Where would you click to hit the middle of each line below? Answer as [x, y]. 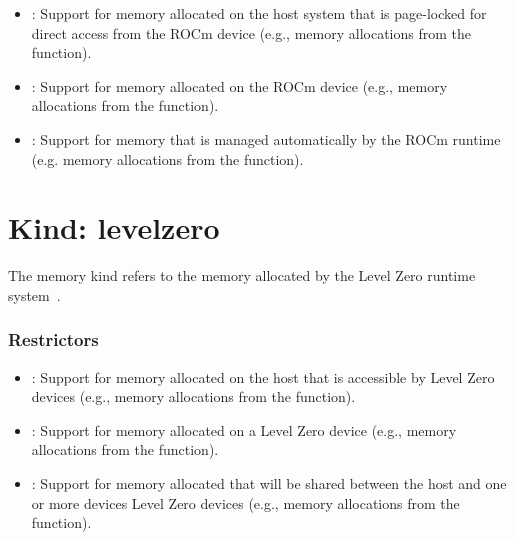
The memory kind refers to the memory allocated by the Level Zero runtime [242, 275]
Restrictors [53, 339]
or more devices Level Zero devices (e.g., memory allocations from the [245, 502]
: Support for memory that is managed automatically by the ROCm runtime [266, 138]
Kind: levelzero [114, 227]
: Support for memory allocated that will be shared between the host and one [269, 483]
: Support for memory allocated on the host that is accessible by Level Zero [263, 376]
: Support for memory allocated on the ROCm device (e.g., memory [239, 85]
